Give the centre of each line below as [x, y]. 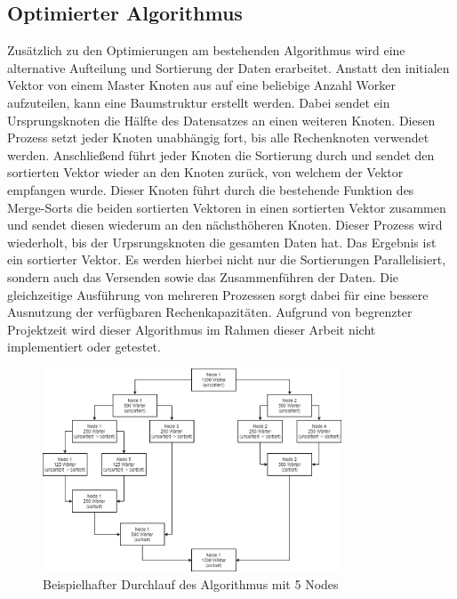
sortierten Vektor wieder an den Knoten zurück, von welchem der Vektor [205, 172]
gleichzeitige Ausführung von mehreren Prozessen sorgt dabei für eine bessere [218, 294]
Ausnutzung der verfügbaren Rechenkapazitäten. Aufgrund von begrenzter [210, 312]
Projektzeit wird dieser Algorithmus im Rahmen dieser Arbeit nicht [192, 329]
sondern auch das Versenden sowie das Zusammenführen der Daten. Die [203, 276]
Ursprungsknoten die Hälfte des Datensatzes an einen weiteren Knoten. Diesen [221, 120]
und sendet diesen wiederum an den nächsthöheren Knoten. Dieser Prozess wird [225, 225]
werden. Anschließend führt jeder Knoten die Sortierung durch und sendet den [221, 154]
